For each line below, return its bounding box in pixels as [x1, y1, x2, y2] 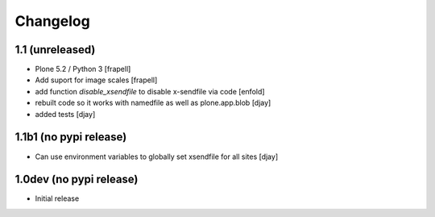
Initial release [35, 194, 80, 203]
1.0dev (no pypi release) [14, 173, 139, 186]
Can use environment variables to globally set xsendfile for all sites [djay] [35, 152, 278, 161]
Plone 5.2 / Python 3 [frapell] [35, 65, 131, 74]
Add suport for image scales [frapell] [35, 75, 158, 85]
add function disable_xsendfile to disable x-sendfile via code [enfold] [35, 86, 265, 96]
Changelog [14, 12, 90, 30]
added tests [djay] [35, 109, 96, 119]
